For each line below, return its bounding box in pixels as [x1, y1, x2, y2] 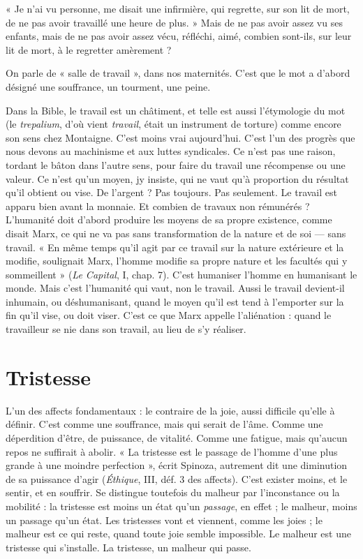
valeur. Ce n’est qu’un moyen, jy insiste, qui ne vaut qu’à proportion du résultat [6, 171, 349, 186]
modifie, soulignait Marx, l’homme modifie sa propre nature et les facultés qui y [6, 253, 348, 268]
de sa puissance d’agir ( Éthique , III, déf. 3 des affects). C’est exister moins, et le [6, 471, 348, 486]
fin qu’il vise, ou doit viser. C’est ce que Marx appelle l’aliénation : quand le [6, 308, 332, 322]
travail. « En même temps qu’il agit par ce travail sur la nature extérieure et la [6, 239, 344, 254]
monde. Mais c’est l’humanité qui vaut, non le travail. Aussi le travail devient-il [6, 281, 345, 295]
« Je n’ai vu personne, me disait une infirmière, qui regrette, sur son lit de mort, [6, 1, 350, 15]
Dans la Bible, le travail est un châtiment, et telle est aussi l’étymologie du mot [6, 103, 346, 117]
